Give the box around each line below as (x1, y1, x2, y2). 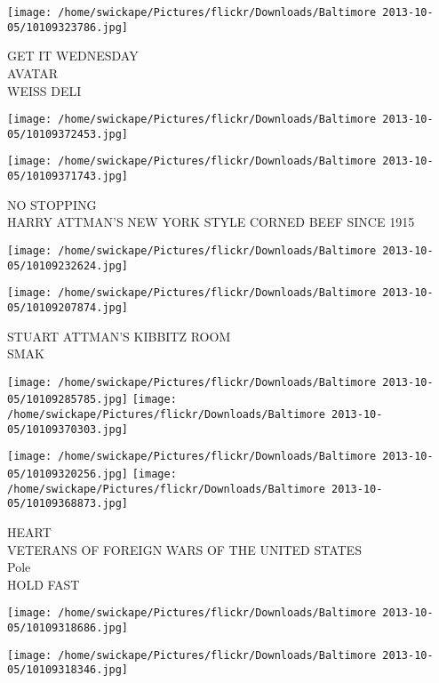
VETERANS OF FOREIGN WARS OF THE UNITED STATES (7, 540, 362, 558)
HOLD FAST (7, 575, 80, 593)
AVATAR (7, 63, 58, 82)
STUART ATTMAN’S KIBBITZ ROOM (7, 326, 231, 345)
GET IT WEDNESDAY (7, 46, 139, 65)
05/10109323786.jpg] (7, 20, 129, 34)
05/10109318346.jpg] (7, 663, 129, 677)
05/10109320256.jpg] (7, 468, 129, 480)
